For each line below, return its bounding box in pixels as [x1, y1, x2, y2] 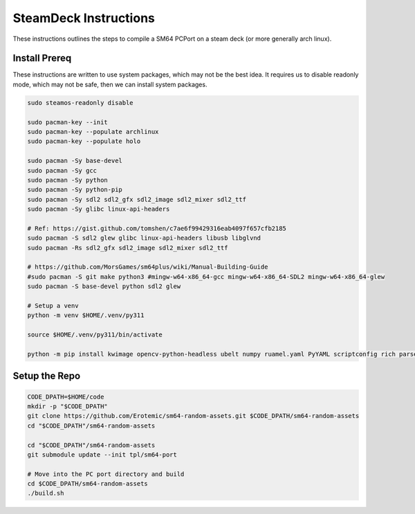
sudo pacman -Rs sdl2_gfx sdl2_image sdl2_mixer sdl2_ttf [27, 244, 228, 251]
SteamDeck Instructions [12, 10, 155, 26]
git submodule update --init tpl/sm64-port [27, 450, 178, 459]
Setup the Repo [12, 370, 81, 382]
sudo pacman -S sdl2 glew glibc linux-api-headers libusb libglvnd [27, 234, 261, 242]
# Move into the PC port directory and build [27, 470, 185, 478]
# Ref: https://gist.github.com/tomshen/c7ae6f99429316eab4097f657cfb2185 [27, 225, 287, 232]
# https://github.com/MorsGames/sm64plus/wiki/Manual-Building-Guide [27, 263, 268, 271]
